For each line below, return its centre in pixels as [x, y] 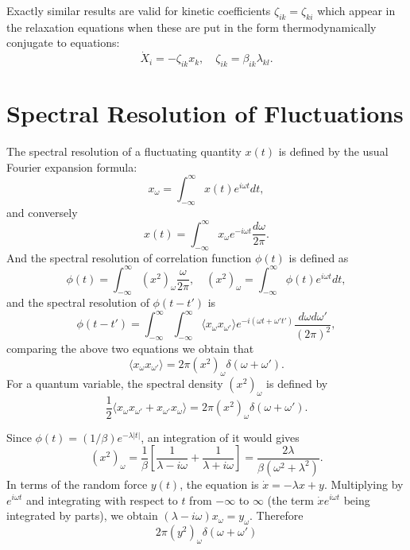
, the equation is [219, 484]
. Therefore [277, 515]
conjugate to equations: [63, 43]
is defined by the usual [333, 151]
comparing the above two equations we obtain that [130, 349]
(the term [290, 500]
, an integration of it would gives [220, 437]
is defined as [319, 257]
